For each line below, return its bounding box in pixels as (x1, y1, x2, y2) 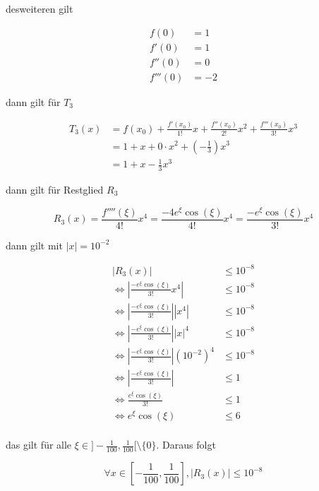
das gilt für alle (6, 437, 72, 452)
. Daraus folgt (156, 437, 216, 452)
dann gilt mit (6, 237, 63, 252)
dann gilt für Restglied (6, 182, 104, 196)
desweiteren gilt (6, 1, 73, 16)
